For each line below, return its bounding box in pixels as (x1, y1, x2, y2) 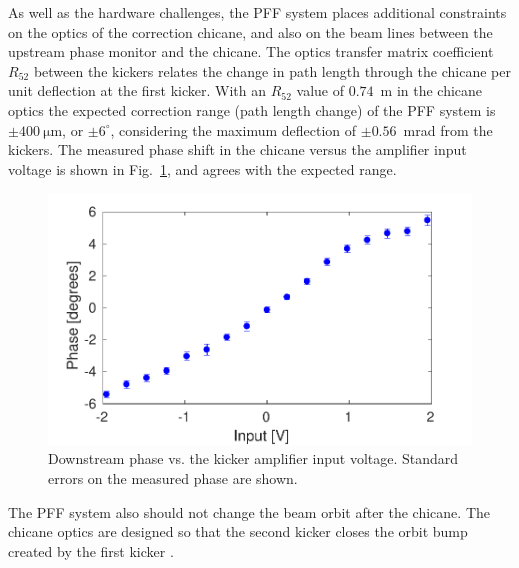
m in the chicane (380, 80, 483, 101)
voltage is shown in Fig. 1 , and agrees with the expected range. (8, 158, 397, 179)
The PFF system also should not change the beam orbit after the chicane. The (8, 501, 490, 522)
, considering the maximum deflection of (110, 119, 357, 140)
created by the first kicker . (8, 540, 174, 561)
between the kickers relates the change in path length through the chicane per (33, 60, 511, 81)
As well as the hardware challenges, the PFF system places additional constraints (8, 2, 507, 22)
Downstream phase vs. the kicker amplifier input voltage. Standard (48, 448, 459, 469)
